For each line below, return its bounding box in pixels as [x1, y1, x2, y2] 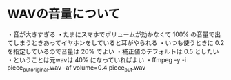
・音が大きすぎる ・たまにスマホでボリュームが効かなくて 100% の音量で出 [7, 30, 221, 38]
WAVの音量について [7, 6, 121, 22]
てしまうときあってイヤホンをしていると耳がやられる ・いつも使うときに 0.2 [7, 38, 225, 46]
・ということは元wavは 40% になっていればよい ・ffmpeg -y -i [7, 55, 187, 64]
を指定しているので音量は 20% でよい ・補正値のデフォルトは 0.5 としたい [7, 47, 219, 55]
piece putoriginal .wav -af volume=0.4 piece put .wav [7, 63, 146, 73]
